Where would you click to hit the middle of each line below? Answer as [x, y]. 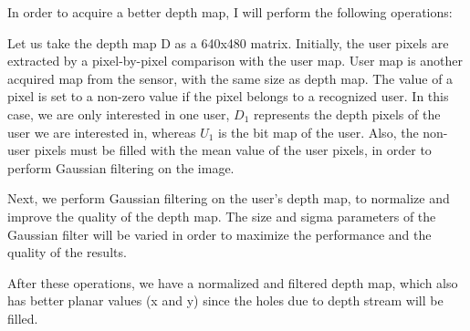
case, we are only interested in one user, [119, 114]
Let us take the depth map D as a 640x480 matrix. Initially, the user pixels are [228, 42]
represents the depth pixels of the [347, 114]
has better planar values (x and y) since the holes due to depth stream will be [225, 300]
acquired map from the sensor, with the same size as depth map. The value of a [230, 78]
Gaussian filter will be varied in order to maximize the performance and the [219, 234]
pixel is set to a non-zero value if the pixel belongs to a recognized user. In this [228, 96]
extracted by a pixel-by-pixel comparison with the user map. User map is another [235, 61]
